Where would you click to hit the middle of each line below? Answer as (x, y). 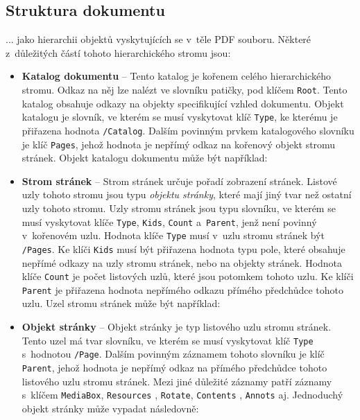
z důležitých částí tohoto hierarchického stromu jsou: (118, 52)
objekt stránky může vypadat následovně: (110, 408)
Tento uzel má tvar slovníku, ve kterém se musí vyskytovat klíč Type (168, 340)
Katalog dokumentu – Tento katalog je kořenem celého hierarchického (176, 76)
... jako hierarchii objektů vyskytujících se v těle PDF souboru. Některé (158, 39)
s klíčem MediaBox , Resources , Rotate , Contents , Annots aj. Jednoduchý (182, 395)
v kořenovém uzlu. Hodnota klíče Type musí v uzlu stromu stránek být (173, 235)
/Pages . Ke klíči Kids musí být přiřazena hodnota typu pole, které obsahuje (183, 248)
